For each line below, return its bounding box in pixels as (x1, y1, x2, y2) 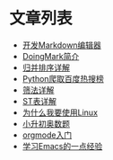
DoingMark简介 (22, 50, 80, 61)
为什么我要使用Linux (22, 107, 99, 118)
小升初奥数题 (22, 118, 70, 129)
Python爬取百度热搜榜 (22, 73, 105, 84)
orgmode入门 (22, 129, 73, 140)
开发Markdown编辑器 (22, 40, 101, 50)
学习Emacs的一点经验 (22, 140, 103, 151)
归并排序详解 (22, 62, 70, 73)
